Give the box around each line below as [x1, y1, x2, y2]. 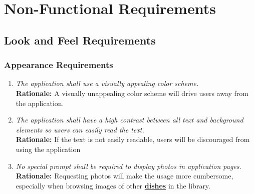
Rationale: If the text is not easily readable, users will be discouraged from [16, 134, 250, 144]
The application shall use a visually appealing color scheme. [16, 78, 199, 88]
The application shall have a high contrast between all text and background [16, 114, 243, 125]
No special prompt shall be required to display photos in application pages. [16, 160, 241, 171]
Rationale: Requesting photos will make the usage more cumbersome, [16, 170, 233, 181]
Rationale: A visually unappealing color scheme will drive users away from [16, 87, 249, 98]
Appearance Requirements [4, 58, 113, 71]
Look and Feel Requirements [4, 32, 156, 47]
